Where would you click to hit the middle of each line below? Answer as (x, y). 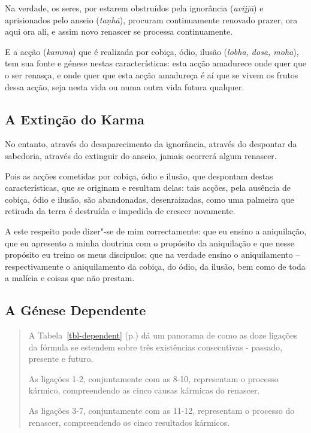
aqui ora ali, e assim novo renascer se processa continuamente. (119, 31)
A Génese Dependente (76, 310)
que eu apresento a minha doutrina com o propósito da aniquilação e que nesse (150, 243)
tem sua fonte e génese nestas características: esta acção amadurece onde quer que (156, 63)
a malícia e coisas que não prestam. (70, 278)
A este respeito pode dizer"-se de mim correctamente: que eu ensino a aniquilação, (156, 231)
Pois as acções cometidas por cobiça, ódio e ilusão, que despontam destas (139, 176)
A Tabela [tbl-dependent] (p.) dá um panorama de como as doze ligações (163, 335)
